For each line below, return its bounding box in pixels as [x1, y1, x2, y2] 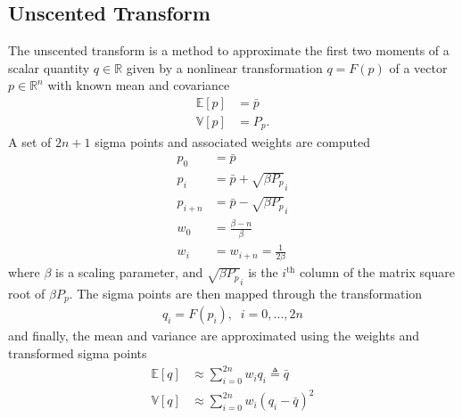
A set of [8, 132, 52, 151]
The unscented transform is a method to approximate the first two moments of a [8, 41, 450, 60]
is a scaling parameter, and [55, 263, 203, 282]
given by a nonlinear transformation [126, 58, 323, 77]
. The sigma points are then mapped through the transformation [69, 283, 423, 302]
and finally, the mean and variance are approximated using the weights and [8, 326, 420, 345]
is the [248, 263, 278, 282]
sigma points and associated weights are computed [95, 132, 370, 151]
